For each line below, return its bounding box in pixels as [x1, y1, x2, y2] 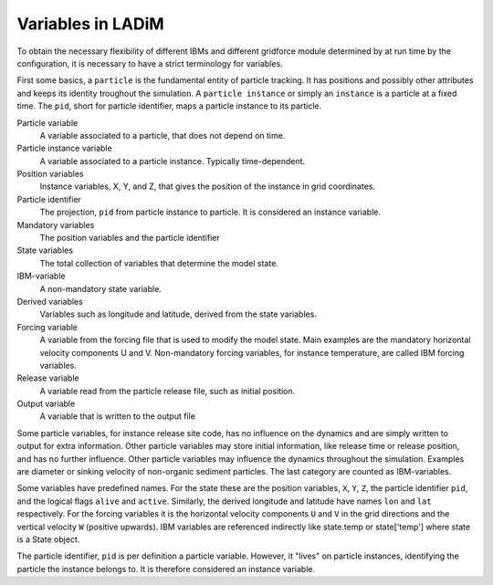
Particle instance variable [16, 142, 113, 154]
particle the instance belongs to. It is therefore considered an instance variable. [16, 563, 316, 574]
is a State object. [16, 534, 80, 545]
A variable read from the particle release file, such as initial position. [39, 385, 296, 396]
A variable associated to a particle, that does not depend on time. [39, 130, 286, 141]
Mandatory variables [16, 219, 95, 230]
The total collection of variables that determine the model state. [39, 257, 278, 268]
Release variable [16, 372, 79, 383]
